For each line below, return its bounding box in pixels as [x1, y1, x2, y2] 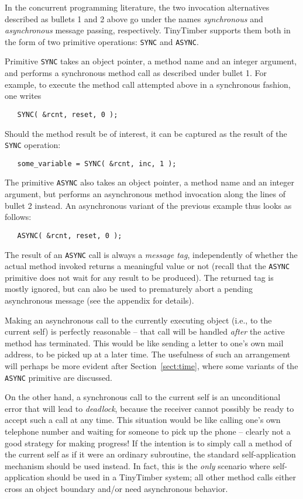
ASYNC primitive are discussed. [5, 371, 112, 383]
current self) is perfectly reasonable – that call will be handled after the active [5, 325, 285, 338]
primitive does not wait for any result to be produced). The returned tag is [5, 271, 274, 283]
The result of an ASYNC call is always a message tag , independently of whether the [5, 248, 298, 260]
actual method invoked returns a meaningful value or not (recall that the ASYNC [5, 260, 290, 272]
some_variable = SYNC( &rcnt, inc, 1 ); [17, 159, 177, 168]
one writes [5, 90, 42, 102]
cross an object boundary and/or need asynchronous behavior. [5, 483, 228, 494]
